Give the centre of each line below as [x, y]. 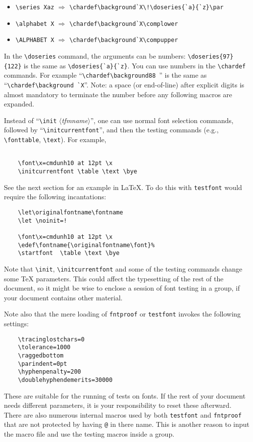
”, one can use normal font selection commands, [162, 120]
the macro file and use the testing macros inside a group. [89, 434]
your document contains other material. [63, 297]
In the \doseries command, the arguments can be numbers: [95, 55]
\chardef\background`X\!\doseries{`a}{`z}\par [146, 7]
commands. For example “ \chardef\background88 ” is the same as [105, 75]
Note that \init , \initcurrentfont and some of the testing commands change [123, 268]
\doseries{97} [210, 56]
